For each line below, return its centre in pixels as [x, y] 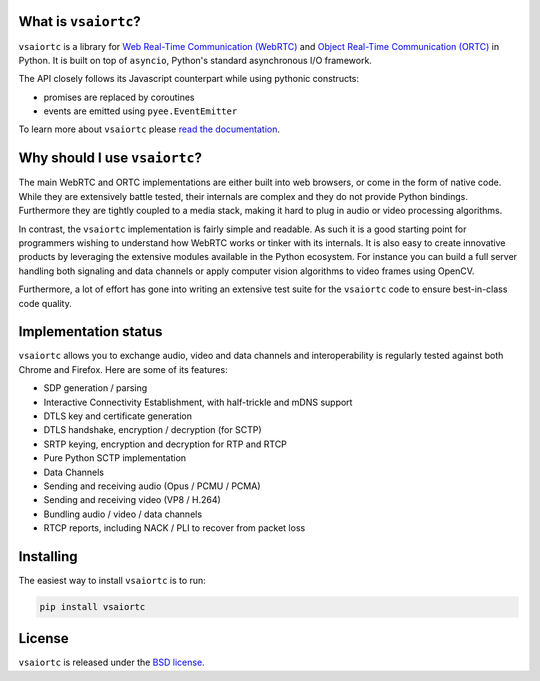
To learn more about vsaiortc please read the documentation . [149, 129]
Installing [48, 556]
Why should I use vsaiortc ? [110, 158]
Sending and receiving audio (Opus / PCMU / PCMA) [152, 486]
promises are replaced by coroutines [119, 97]
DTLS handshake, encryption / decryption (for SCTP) [152, 430]
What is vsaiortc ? [80, 21]
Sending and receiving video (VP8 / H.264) [132, 500]
